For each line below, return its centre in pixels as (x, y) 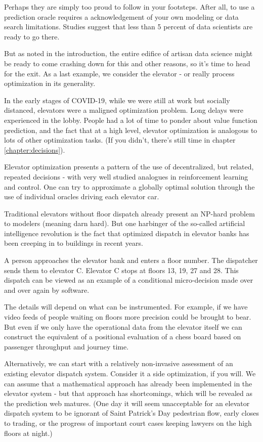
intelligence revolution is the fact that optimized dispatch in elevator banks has (127, 233)
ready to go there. (32, 36)
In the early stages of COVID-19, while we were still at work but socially (117, 100)
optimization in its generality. (50, 83)
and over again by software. (47, 290)
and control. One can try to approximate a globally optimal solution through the (129, 186)
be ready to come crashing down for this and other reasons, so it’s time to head (127, 63)
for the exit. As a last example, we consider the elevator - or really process (119, 73)
